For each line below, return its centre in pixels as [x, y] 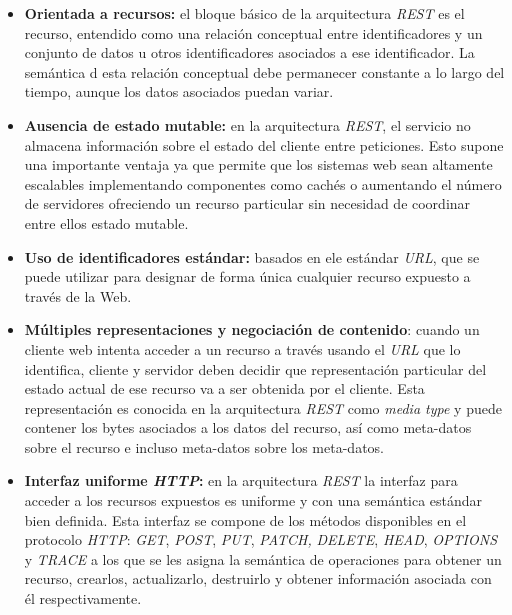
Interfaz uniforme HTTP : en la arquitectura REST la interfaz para [241, 480]
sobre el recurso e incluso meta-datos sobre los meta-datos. [204, 446]
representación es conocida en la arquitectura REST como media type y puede [263, 407]
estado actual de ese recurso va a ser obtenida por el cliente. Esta [224, 388]
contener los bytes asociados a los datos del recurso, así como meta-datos [248, 427]
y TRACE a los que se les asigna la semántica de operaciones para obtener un [263, 558]
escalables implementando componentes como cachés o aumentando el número [263, 183]
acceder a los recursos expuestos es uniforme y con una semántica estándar [253, 500]
